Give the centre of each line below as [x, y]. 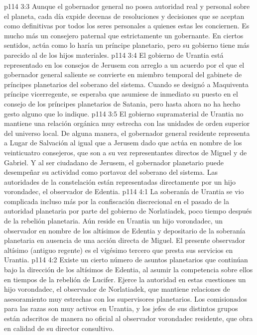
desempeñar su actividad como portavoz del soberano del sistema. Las [111, 172]
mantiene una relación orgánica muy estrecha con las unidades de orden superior [127, 123]
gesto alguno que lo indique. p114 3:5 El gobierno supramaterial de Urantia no [124, 113]
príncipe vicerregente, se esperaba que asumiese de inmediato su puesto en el [121, 94]
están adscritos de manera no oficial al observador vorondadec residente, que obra [128, 318]
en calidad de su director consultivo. [59, 328]
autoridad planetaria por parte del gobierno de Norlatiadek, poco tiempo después [128, 211]
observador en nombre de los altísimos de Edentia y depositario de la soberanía [125, 230]
